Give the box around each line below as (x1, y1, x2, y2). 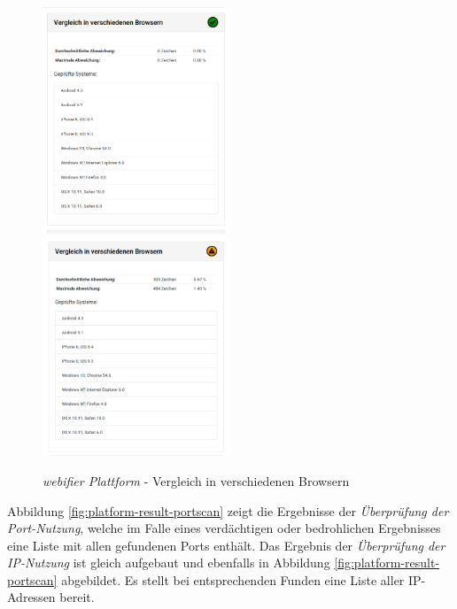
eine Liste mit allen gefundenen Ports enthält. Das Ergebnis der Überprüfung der (7, 536, 445, 554)
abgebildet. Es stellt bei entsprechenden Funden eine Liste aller (61, 570, 405, 589)
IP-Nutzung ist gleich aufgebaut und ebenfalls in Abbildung (7, 553, 330, 572)
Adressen (7, 588, 56, 606)
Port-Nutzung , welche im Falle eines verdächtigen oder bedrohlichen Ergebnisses (7, 519, 441, 537)
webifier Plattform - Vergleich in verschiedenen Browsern (43, 471, 350, 490)
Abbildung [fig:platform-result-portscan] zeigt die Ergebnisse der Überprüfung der (7, 501, 449, 520)
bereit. (59, 588, 95, 606)
